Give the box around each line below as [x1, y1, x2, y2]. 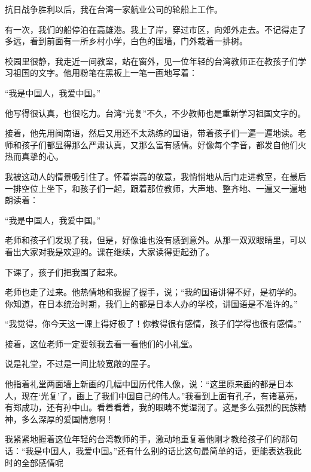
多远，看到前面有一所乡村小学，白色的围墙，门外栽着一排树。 [5, 35, 248, 47]
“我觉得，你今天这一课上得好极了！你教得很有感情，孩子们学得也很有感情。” [5, 317, 302, 330]
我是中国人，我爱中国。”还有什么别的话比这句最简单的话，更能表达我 [25, 445, 294, 457]
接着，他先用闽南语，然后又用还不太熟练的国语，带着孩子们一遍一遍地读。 [5, 127, 298, 139]
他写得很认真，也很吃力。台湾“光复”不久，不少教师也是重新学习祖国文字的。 [5, 106, 306, 119]
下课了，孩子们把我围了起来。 [5, 265, 122, 278]
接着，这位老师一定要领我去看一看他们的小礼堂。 [5, 337, 197, 350]
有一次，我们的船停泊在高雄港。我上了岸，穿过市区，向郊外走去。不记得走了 [5, 23, 306, 35]
